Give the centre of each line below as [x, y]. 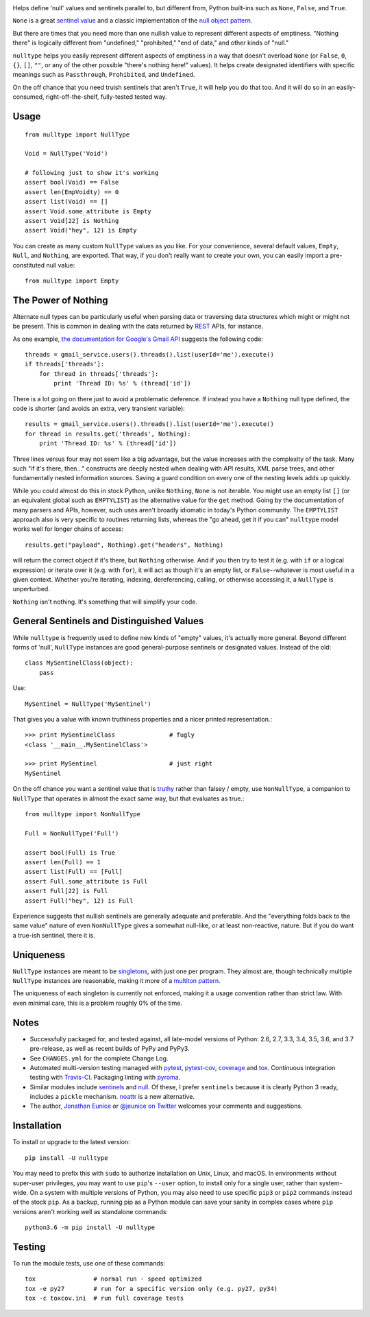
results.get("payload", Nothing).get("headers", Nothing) [124, 545]
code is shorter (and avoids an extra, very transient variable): [99, 409]
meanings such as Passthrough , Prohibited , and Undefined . [104, 75]
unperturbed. [32, 589]
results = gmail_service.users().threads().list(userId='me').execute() [149, 424]
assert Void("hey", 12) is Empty [81, 230]
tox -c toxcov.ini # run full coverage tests [104, 1298]
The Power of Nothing [61, 300]
